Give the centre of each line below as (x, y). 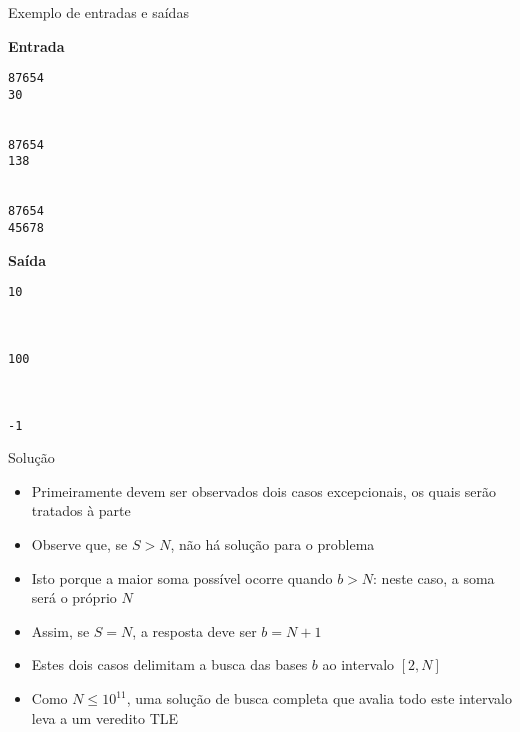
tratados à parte (81, 510)
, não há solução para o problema (272, 544)
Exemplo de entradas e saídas (98, 12)
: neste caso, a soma (434, 577)
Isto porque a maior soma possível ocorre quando (182, 577)
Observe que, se (79, 544)
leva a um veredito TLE (105, 717)
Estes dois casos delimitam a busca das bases (169, 664)
